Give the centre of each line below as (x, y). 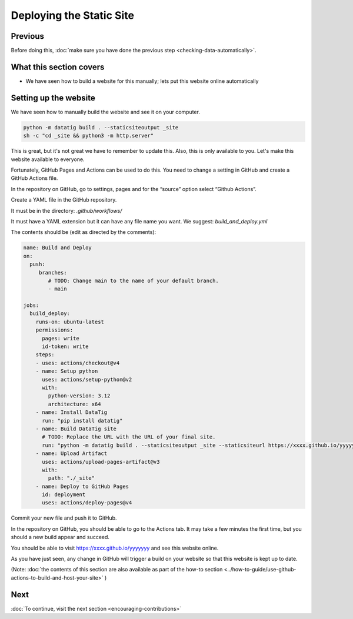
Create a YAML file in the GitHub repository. (64, 200)
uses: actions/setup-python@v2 (87, 379)
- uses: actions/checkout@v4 (78, 363)
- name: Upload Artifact (71, 454)
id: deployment (64, 495)
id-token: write (65, 347)
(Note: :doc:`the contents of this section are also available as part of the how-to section (117, 570)
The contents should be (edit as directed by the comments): (84, 232)
